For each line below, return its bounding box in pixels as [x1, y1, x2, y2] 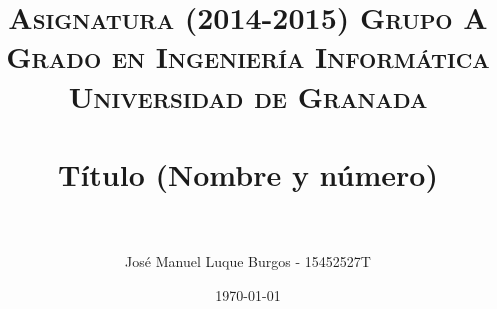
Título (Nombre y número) [58, 153, 438, 194]
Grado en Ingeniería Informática [6, 36, 490, 77]
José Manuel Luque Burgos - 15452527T [125, 251, 371, 272]
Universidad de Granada [68, 75, 428, 116]
